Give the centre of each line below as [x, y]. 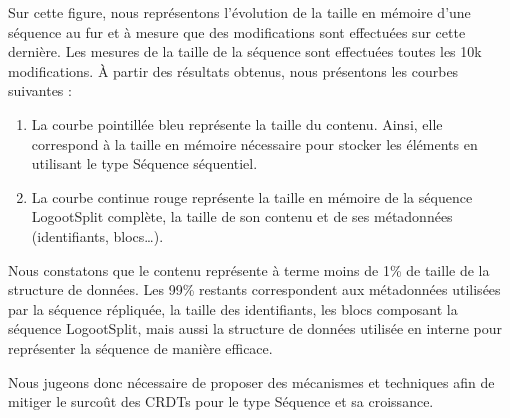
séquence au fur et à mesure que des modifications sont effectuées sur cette [237, 31]
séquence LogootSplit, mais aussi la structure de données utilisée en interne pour [255, 328]
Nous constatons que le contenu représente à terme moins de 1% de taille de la [249, 269]
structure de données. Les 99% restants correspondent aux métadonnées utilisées [254, 289]
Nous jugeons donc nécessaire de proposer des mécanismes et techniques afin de [251, 381]
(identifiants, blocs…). [97, 235]
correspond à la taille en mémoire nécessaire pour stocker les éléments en [254, 143]
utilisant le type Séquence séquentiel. [144, 163]
